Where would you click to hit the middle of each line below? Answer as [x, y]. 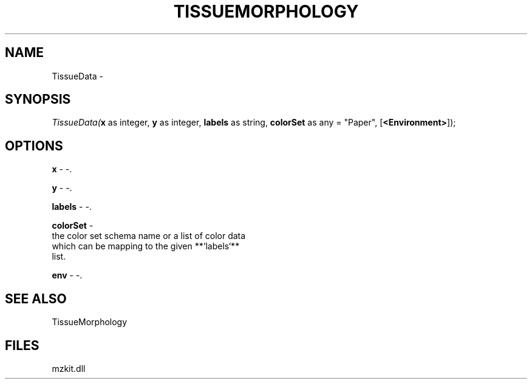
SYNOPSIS [38, 99]
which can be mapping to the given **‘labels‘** [146, 246]
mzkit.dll [69, 368]
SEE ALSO [36, 298]
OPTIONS [34, 146]
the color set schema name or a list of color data [149, 236]
